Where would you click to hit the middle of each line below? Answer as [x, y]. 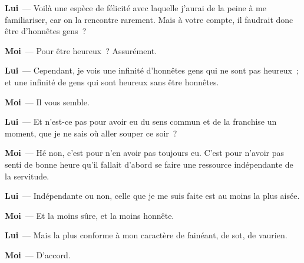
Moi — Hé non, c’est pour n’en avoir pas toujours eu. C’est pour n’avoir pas [145, 153]
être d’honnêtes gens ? [46, 31]
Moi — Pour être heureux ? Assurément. [81, 50]
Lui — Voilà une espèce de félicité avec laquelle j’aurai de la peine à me [136, 8]
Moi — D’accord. [38, 254]
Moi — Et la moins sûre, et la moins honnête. [90, 215]
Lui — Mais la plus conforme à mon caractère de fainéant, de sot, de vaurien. [146, 235]
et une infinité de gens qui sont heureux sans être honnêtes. [112, 81]
